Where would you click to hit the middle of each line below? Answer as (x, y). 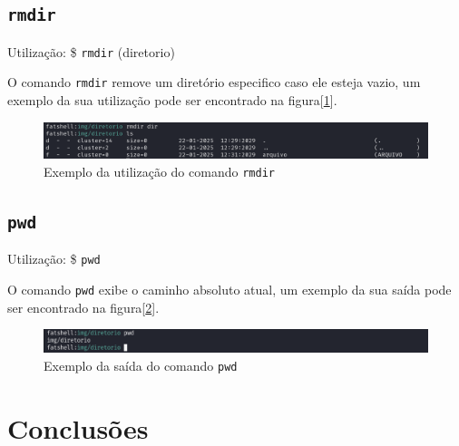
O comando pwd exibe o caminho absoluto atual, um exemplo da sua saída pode (229, 289)
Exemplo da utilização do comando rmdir (159, 171)
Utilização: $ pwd (54, 259)
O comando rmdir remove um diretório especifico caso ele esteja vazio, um (214, 82)
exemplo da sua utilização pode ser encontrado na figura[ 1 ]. (172, 100)
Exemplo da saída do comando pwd (141, 365)
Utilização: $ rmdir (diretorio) (91, 51)
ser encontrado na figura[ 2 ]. (83, 307)
